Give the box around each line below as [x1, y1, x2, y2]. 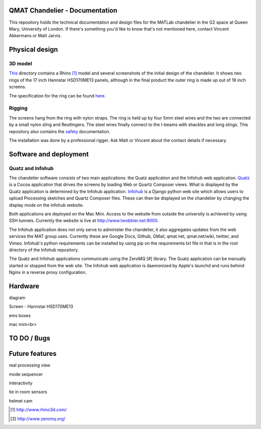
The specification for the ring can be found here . [9, 92, 106, 99]
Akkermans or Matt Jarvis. [9, 33, 62, 39]
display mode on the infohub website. [9, 202, 84, 208]
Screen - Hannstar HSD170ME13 [9, 304, 73, 309]
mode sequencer [9, 371, 43, 377]
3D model [9, 61, 32, 67]
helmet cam [9, 398, 33, 404]
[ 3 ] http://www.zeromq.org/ [10, 415, 65, 421]
